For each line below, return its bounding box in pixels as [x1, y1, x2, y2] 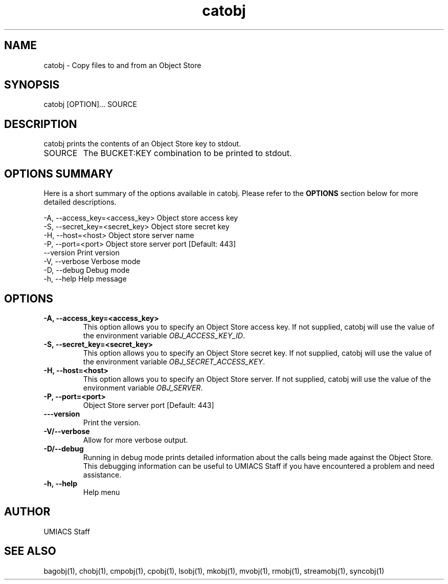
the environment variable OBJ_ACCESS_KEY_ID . [83, 331, 245, 340]
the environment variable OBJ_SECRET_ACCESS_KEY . [83, 357, 265, 366]
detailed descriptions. [43, 198, 117, 207]
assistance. [83, 470, 122, 479]
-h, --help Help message [43, 274, 127, 284]
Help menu [83, 487, 120, 496]
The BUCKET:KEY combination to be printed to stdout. [83, 148, 292, 159]
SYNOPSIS [4, 78, 60, 92]
